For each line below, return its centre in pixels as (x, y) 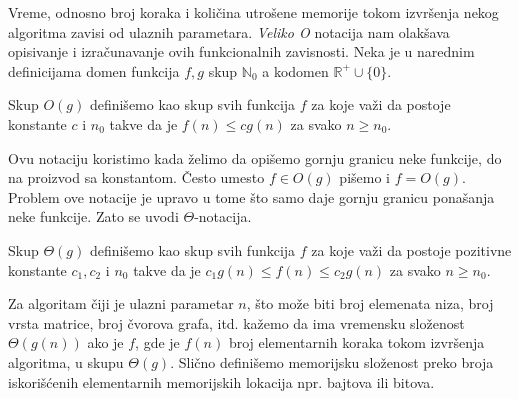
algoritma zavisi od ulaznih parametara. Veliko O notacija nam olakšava (229, 31)
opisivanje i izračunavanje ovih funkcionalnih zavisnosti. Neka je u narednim (241, 51)
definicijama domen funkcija (94, 70)
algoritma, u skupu (66, 361)
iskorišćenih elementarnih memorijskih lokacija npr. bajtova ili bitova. (221, 381)
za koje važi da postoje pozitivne (411, 249)
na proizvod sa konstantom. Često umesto (136, 177)
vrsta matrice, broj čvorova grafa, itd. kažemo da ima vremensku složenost (236, 322)
